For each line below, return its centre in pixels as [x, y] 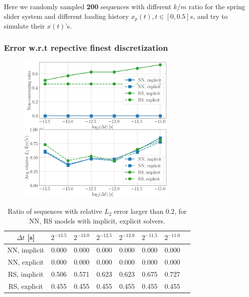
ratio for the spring [217, 6]
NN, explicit [26, 262]
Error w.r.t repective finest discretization [86, 47]
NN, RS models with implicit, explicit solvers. [97, 220]
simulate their [24, 26]
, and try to [210, 16]
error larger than [139, 211]
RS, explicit [26, 286]
